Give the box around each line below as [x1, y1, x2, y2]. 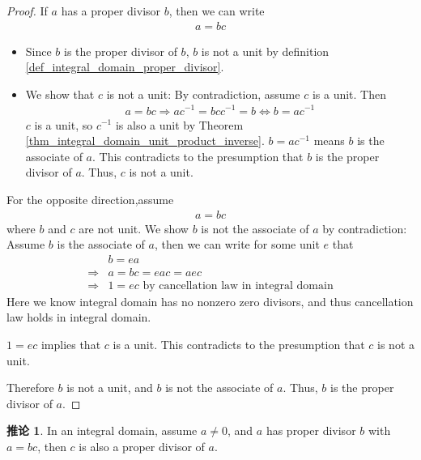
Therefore [6, 379, 54, 396]
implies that [40, 335, 101, 352]
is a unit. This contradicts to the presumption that [113, 335, 365, 352]
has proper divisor [266, 422, 356, 439]
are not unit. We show [79, 219, 189, 236]
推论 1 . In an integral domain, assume [6, 422, 198, 439]
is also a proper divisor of [79, 437, 205, 454]
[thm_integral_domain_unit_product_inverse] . [25, 132, 265, 149]
